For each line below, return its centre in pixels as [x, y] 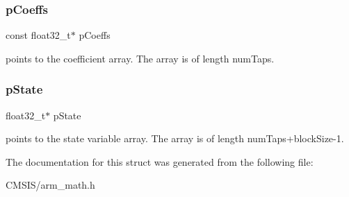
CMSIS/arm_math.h [50, 185]
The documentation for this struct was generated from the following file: [160, 161]
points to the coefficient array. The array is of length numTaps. [140, 58]
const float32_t [38, 35]
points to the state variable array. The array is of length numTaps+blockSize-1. [175, 138]
